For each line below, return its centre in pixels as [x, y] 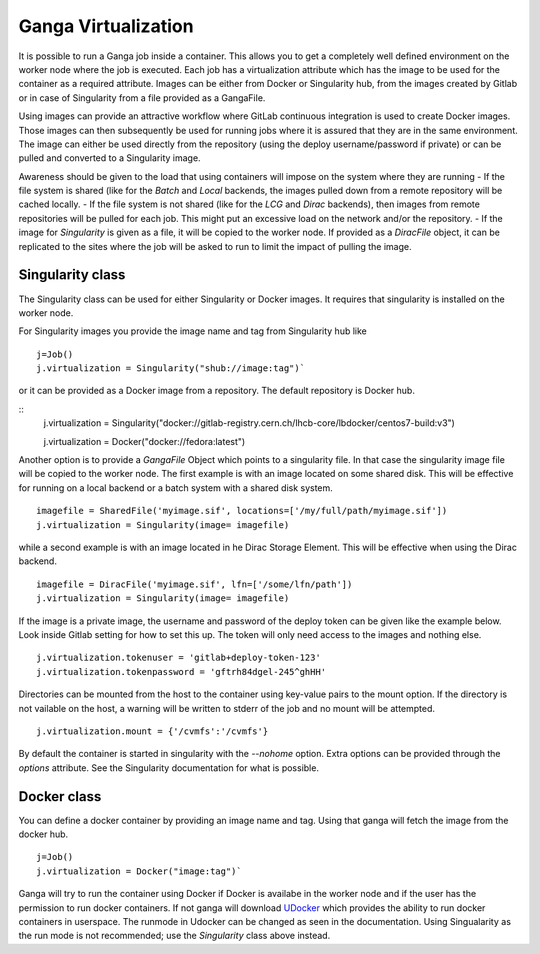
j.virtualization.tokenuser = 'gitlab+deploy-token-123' [179, 658]
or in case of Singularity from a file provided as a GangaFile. [142, 97]
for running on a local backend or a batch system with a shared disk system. [176, 487]
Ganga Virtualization [106, 26]
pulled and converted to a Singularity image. [109, 158]
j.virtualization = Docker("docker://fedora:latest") [144, 441]
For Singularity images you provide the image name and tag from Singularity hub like [192, 331]
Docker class [60, 796]
